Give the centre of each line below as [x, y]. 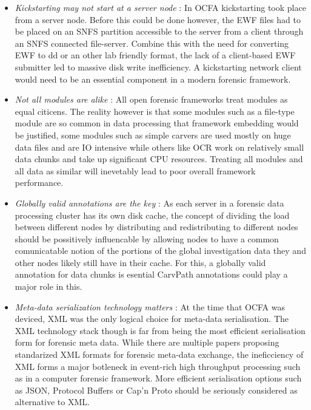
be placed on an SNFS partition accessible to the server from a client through [159, 31]
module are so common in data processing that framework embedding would [157, 123]
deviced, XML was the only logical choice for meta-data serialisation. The [152, 319]
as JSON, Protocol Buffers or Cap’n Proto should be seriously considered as [156, 390]
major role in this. [48, 286]
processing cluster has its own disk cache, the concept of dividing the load [152, 215]
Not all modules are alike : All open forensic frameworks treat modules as [151, 99]
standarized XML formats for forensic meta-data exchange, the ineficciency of [159, 354]
